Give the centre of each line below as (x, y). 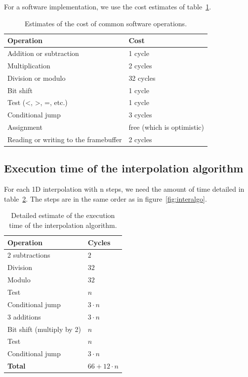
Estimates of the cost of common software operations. (106, 23)
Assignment (25, 127)
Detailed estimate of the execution (63, 215)
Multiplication (29, 65)
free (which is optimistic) (166, 127)
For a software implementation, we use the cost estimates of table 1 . (108, 6)
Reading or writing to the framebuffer (65, 139)
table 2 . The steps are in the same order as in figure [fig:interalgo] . (105, 198)
